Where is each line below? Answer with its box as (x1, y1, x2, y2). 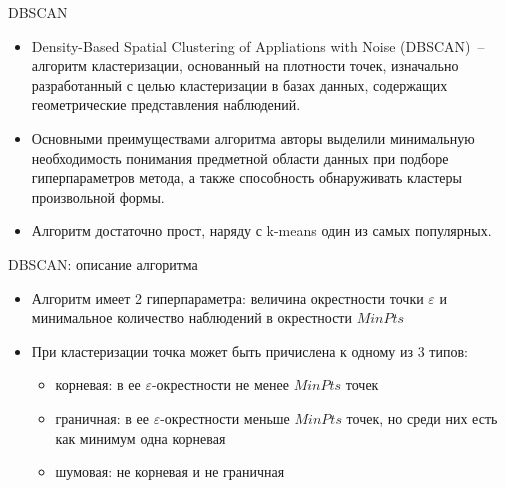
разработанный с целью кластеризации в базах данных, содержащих (31, 74, 448, 95)
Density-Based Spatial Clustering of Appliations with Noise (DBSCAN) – (31, 35, 485, 56)
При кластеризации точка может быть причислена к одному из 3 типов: (31, 340, 468, 361)
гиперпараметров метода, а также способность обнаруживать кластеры (31, 167, 462, 188)
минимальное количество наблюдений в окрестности (31, 307, 352, 328)
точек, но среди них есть (346, 407, 498, 428)
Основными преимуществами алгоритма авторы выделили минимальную (31, 127, 475, 148)
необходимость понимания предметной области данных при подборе (31, 147, 449, 168)
